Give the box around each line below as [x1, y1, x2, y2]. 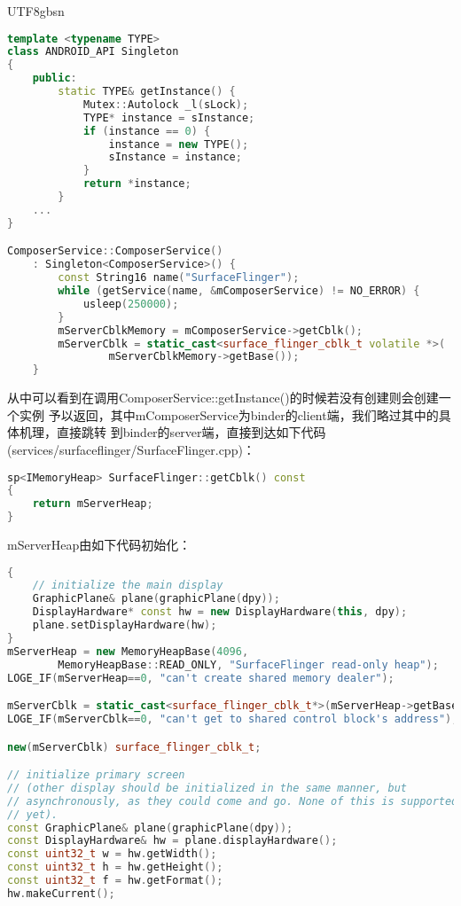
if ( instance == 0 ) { [82, 124, 211, 137]
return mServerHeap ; [32, 497, 153, 511]
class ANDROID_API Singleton [7, 45, 179, 59]
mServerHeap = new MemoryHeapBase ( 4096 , [7, 644, 249, 658]
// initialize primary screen [7, 769, 185, 782]
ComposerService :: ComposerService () [7, 245, 223, 258]
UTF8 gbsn [7, 2, 65, 20]
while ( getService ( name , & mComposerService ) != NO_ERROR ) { [58, 285, 420, 297]
